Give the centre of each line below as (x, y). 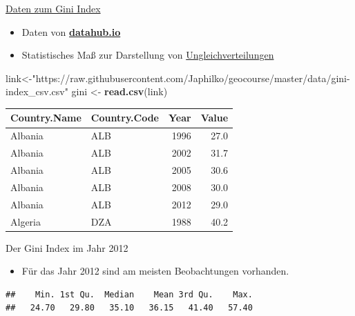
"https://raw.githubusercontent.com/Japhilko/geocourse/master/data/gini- (191, 78)
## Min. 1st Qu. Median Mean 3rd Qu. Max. (129, 294)
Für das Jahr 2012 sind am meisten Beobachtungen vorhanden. (155, 271)
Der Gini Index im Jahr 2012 (67, 247)
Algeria (26, 221)
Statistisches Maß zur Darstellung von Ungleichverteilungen (148, 55)
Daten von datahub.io (71, 31)
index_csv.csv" (37, 91)
